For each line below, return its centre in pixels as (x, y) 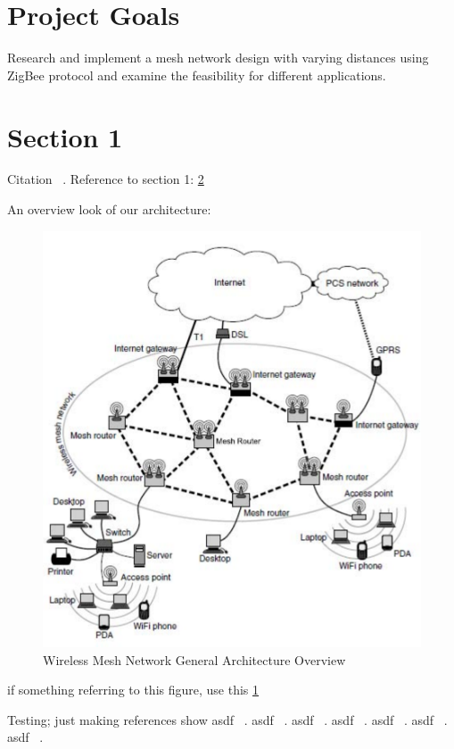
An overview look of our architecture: (109, 209)
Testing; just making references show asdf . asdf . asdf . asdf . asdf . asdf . (227, 719)
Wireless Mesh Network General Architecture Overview (194, 659)
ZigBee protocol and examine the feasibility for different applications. (197, 75)
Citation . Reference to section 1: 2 (106, 179)
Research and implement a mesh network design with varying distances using (218, 58)
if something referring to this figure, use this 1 (133, 690)
